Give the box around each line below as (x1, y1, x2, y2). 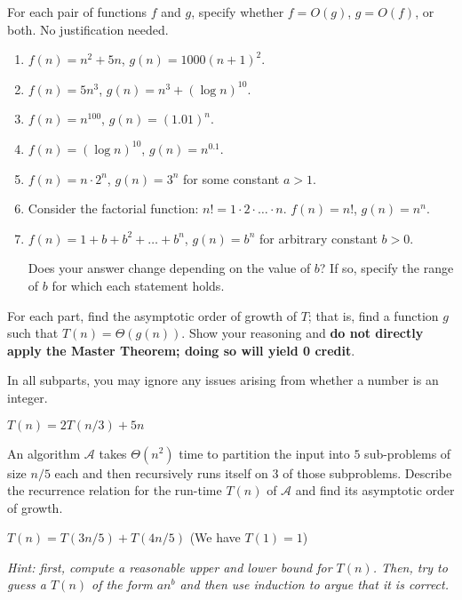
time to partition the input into (179, 444, 350, 462)
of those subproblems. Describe (283, 463, 452, 482)
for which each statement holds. (52, 276, 225, 294)
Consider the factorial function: (28, 199, 199, 218)
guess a (7, 575, 47, 594)
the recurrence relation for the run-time (7, 481, 222, 500)
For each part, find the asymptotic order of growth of (7, 306, 297, 324)
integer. (7, 388, 48, 406)
